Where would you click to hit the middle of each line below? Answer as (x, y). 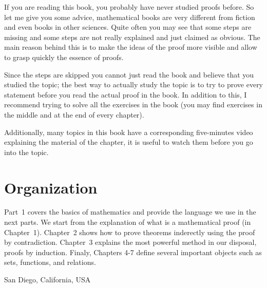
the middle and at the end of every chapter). (74, 114)
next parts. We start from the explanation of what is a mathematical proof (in (128, 222)
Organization (51, 187)
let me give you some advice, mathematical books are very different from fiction (130, 17)
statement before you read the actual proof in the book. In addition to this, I (126, 94)
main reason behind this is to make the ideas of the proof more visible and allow (131, 47)
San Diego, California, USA (47, 279)
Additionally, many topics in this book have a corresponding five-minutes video (129, 132)
